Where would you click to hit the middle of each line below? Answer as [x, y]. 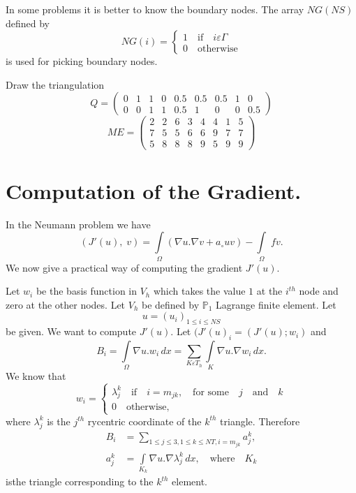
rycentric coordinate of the [144, 421]
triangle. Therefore [260, 421]
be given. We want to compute [71, 331]
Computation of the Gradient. [154, 190]
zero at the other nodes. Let [66, 304]
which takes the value [199, 291]
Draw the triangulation [55, 84]
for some [211, 392]
